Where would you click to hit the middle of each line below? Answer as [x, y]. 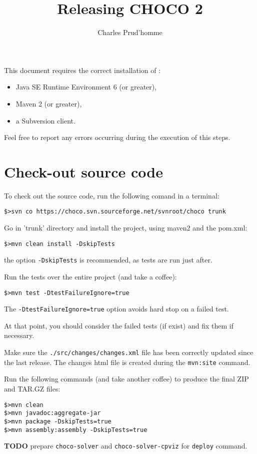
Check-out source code [83, 171]
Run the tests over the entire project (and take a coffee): [90, 276]
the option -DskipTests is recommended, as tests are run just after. [108, 260]
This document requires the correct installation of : [82, 70]
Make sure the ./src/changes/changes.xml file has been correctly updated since [129, 352]
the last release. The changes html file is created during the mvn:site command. [127, 362]
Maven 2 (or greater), [49, 103]
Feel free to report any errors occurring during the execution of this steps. [117, 137]
